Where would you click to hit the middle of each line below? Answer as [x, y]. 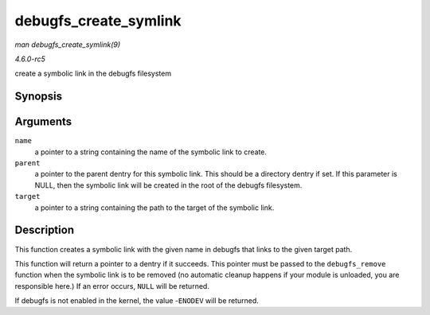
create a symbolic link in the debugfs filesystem [93, 74]
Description [45, 230]
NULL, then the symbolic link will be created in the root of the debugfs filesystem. [168, 185]
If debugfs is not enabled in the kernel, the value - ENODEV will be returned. [137, 301]
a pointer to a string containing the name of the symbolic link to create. [150, 152]
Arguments [43, 122]
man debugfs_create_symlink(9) [68, 45]
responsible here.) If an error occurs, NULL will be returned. [112, 286]
